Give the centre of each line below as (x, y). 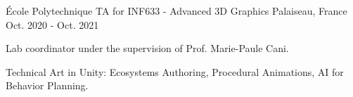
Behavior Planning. (47, 85)
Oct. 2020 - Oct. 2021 (52, 24)
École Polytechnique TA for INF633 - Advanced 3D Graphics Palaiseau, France (176, 11)
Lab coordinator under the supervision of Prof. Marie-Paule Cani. (147, 48)
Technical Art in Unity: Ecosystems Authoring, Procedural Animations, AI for (175, 71)
